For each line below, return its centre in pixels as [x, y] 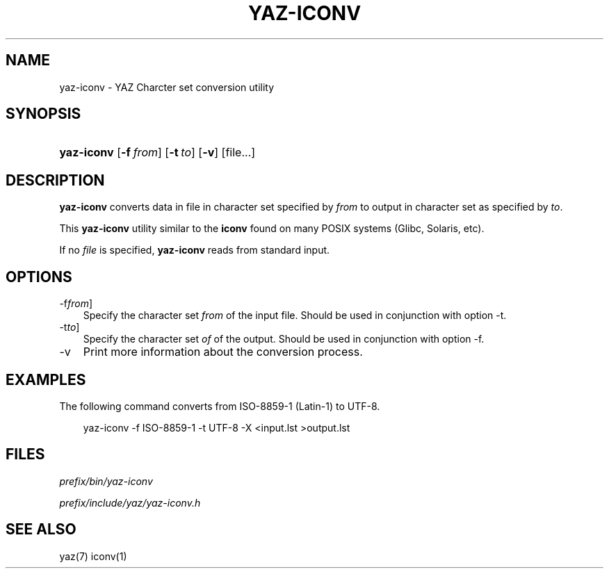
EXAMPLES [46, 379]
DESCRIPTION [55, 180]
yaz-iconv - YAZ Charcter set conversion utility [167, 87]
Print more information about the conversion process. [223, 352]
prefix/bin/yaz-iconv [106, 481]
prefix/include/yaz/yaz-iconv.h [130, 502]
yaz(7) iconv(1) [93, 556]
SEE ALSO [41, 530]
